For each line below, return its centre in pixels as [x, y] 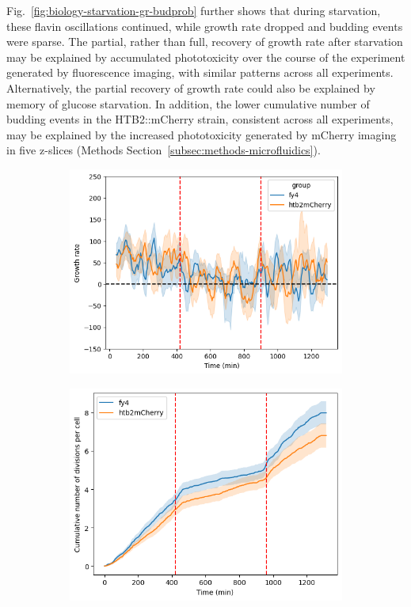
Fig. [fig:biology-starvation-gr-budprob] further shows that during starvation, [194, 10]
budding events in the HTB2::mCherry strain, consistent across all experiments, [200, 119]
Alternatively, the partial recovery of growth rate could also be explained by [191, 87]
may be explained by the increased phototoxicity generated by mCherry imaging [202, 134]
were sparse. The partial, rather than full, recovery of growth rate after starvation [205, 42]
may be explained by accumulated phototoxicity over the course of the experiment [206, 57]
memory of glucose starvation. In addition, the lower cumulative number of [188, 103]
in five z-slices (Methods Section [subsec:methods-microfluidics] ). [164, 150]
